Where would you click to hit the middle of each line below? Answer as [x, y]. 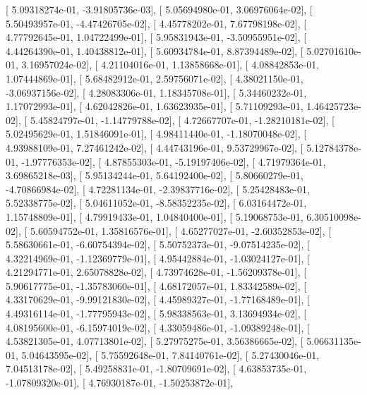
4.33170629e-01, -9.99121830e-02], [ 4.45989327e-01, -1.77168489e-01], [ [158, 299]
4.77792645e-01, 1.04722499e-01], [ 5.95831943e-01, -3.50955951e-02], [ [156, 37]
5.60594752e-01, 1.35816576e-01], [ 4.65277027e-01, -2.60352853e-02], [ [181, 230]
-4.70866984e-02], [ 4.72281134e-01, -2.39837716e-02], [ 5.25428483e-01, [158, 189]
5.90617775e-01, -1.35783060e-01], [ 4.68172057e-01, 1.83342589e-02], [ [156, 285]
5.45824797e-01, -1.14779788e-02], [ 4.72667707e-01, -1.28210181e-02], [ [182, 120]
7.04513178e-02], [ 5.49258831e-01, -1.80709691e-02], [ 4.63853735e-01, [156, 369]
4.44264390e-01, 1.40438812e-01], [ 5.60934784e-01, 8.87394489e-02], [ [155, 50]
